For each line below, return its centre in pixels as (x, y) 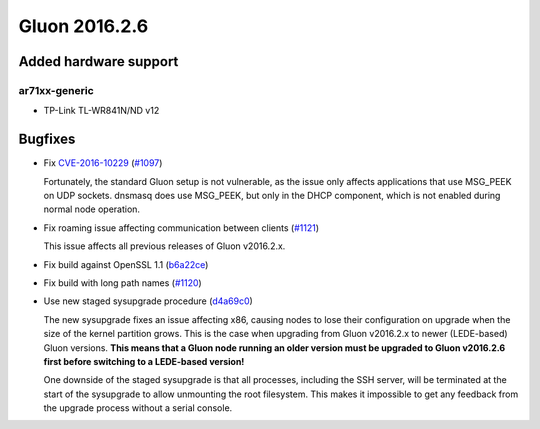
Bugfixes (47, 139)
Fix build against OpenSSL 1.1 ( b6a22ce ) (126, 264)
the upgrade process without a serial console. (138, 408)
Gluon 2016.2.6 (83, 26)
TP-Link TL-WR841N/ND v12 (101, 111)
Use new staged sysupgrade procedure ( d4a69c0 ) (148, 301)
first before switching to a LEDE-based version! (144, 361)
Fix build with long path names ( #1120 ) (122, 282)
